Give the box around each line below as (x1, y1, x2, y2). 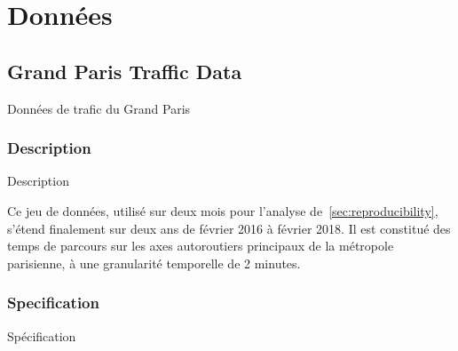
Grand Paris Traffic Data (7, 57, 242, 84)
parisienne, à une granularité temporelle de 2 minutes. (7, 253, 301, 272)
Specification (7, 291, 99, 314)
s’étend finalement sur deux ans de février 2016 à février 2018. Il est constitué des (7, 219, 451, 237)
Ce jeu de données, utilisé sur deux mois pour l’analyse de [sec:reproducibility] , (7, 201, 438, 219)
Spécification (7, 326, 76, 345)
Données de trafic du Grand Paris (7, 99, 191, 117)
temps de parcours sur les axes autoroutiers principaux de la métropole (7, 236, 394, 255)
